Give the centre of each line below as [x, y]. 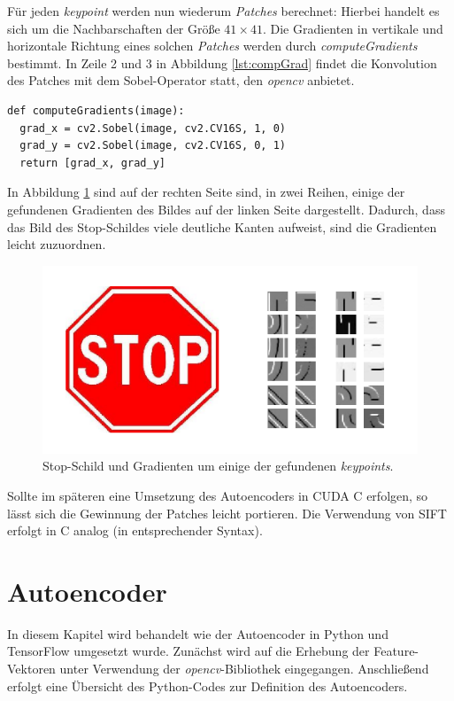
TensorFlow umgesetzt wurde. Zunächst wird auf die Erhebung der [189, 651]
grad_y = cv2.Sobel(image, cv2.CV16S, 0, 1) [153, 146]
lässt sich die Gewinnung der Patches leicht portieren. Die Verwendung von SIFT [227, 513]
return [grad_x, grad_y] [92, 163]
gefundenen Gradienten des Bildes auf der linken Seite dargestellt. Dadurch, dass [226, 209]
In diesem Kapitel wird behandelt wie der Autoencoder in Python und [198, 633]
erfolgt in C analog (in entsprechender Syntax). [135, 530]
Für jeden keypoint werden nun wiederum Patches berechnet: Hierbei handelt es [223, 11]
